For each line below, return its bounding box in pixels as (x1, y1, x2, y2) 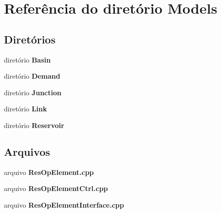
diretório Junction (4, 87, 61, 97)
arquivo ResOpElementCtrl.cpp (4, 183, 108, 193)
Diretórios (4, 31, 55, 46)
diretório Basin (4, 54, 51, 64)
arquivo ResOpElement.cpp (4, 167, 94, 177)
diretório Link (4, 104, 47, 114)
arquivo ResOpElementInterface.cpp (4, 199, 124, 210)
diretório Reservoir (4, 120, 64, 130)
